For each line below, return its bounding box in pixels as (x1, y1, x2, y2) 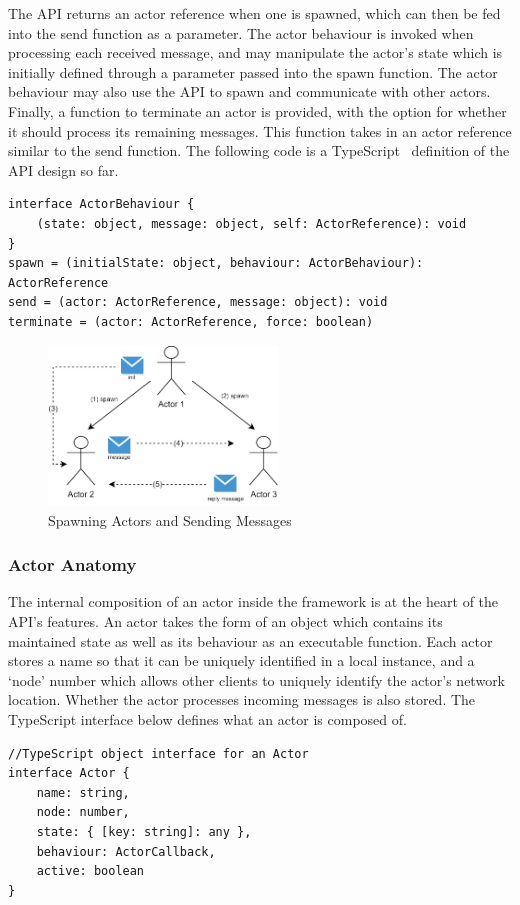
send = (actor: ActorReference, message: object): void (8, 295, 388, 310)
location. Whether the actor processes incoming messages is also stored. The (8, 689, 476, 710)
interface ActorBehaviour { (8, 197, 195, 212)
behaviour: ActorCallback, (36, 844, 216, 859)
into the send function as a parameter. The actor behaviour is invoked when (8, 22, 474, 43)
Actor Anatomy (8, 552, 137, 577)
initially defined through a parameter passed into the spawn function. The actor (8, 61, 498, 82)
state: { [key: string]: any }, (36, 824, 252, 839)
